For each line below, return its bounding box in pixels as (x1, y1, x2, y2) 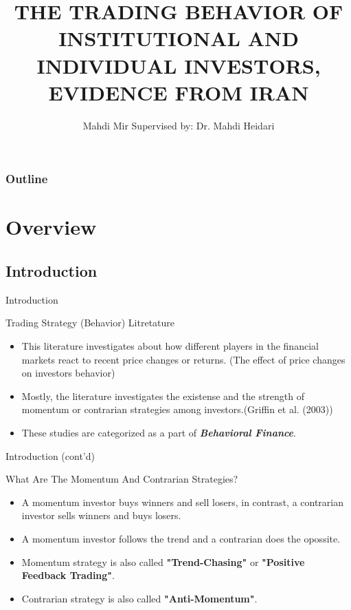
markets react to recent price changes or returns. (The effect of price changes (21, 352, 346, 366)
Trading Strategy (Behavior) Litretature (5, 315, 175, 330)
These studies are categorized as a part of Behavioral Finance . (21, 425, 296, 439)
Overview (5, 213, 97, 241)
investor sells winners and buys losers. (21, 508, 181, 523)
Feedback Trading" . (21, 568, 115, 582)
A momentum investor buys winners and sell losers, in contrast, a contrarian (21, 494, 343, 509)
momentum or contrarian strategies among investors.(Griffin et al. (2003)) (21, 402, 333, 417)
